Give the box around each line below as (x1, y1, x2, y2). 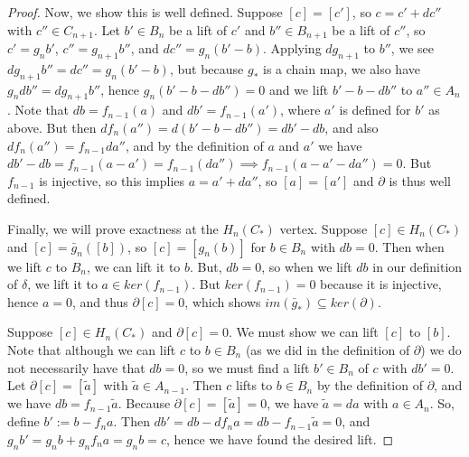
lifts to (235, 376, 273, 395)
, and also (324, 118, 379, 137)
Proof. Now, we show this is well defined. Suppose (7, 3, 283, 21)
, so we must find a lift (184, 358, 310, 377)
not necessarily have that (7, 358, 145, 377)
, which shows (184, 292, 261, 311)
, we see (390, 39, 434, 58)
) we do (420, 340, 462, 359)
